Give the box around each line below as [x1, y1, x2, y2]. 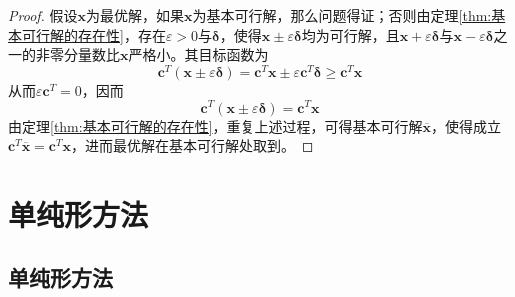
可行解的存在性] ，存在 [21, 24, 166, 45]
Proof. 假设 [8, 5, 78, 25]
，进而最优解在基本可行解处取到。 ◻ [71, 135, 314, 156]
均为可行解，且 [301, 24, 400, 45]
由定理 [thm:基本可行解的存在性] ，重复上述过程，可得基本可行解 [8, 115, 423, 136]
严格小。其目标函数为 [128, 44, 269, 65]
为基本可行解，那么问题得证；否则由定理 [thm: [192, 5, 492, 25]
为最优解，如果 [86, 5, 185, 25]
